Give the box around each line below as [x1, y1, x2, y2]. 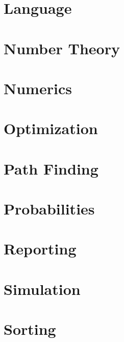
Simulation [4, 278, 81, 299]
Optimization [4, 118, 98, 139]
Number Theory [4, 37, 120, 58]
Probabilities [4, 198, 95, 219]
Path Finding [4, 158, 98, 179]
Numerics [4, 77, 72, 98]
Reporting [4, 238, 77, 259]
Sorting [4, 318, 56, 339]
